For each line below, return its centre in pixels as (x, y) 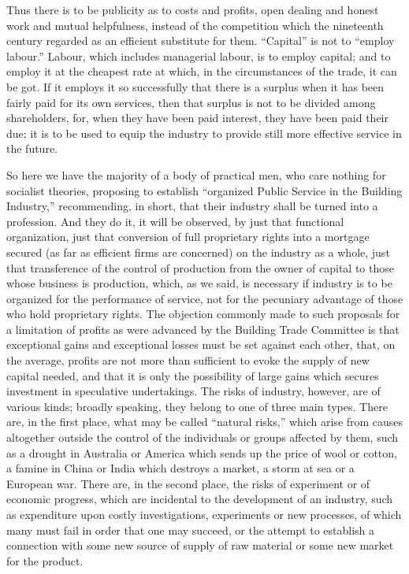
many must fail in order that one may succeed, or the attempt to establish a (191, 530)
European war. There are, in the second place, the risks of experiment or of (188, 483)
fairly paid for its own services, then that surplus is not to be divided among (191, 102)
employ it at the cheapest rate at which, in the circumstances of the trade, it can (202, 71)
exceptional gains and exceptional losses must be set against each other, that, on (201, 344)
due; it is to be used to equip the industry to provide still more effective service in (204, 133)
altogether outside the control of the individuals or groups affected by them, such (203, 437)
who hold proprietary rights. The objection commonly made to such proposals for (203, 314)
